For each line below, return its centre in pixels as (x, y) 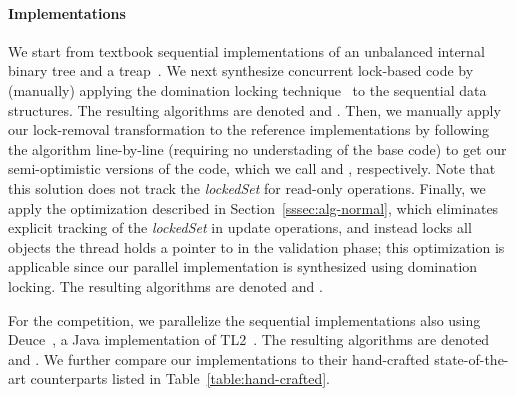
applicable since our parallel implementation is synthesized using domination (243, 266)
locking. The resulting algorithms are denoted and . (165, 285)
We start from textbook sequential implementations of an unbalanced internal (246, 50)
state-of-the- (471, 358)
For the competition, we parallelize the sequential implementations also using (244, 319)
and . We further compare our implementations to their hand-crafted (219, 358)
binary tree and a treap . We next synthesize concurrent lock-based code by (241, 70)
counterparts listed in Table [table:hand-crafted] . (180, 378)
